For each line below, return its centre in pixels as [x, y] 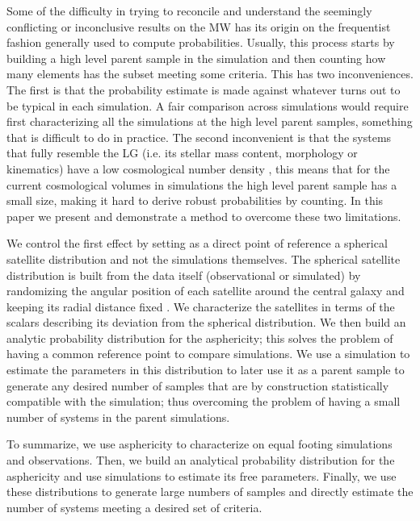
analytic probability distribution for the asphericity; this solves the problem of [200, 338]
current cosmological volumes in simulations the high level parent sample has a [202, 184]
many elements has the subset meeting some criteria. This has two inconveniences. [210, 74]
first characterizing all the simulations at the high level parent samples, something [210, 121]
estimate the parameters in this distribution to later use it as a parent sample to [206, 370]
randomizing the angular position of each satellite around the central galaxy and [206, 291]
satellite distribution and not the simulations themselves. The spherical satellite [204, 258]
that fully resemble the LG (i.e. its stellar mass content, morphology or [182, 153]
